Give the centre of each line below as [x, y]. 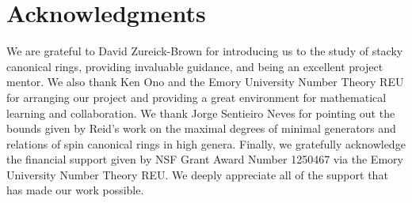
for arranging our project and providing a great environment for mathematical [196, 97]
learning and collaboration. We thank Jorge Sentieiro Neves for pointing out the [201, 113]
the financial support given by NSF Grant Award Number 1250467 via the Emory [205, 159]
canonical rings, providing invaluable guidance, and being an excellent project [195, 66]
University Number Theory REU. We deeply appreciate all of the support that [197, 174]
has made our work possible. [75, 190]
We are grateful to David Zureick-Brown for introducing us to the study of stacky [205, 51]
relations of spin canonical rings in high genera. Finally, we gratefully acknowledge [206, 143]
